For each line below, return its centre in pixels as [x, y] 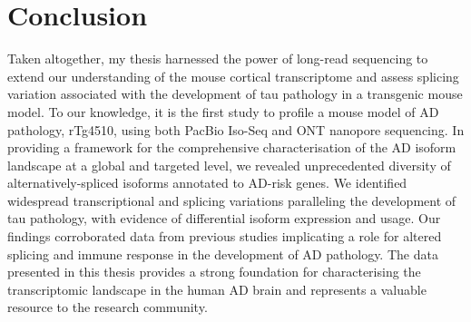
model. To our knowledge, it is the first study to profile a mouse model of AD [223, 111]
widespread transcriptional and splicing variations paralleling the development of [232, 200]
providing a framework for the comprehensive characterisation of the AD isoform [232, 147]
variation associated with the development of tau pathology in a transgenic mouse [235, 94]
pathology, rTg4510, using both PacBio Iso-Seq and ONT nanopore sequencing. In [236, 129]
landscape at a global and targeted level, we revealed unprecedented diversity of [229, 165]
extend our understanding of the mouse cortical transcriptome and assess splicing [233, 76]
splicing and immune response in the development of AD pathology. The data [223, 254]
